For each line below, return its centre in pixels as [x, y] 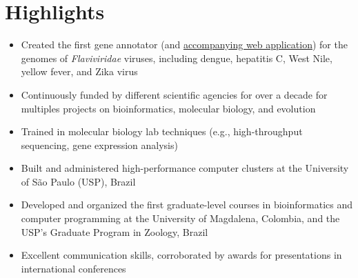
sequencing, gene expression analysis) [99, 145]
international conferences [73, 268]
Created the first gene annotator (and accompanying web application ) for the [184, 44]
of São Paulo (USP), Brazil [78, 181]
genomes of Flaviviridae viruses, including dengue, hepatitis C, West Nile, [177, 58]
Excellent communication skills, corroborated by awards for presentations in [181, 255]
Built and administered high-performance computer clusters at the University [185, 168]
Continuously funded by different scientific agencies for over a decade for [174, 94]
